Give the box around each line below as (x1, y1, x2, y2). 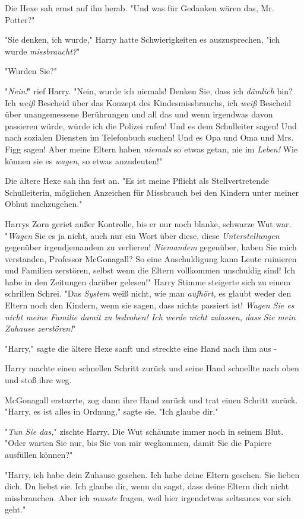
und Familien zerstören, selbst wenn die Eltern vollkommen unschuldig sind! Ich (5, 264, 295, 276)
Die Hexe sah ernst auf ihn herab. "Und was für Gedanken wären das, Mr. (5, 2, 274, 14)
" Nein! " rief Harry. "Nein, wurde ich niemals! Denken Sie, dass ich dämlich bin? (5, 84, 293, 97)
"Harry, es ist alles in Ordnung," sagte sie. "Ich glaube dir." (5, 405, 218, 418)
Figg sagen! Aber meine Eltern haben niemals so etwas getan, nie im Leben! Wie (5, 142, 298, 155)
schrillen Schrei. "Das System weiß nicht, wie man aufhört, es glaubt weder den (5, 287, 292, 300)
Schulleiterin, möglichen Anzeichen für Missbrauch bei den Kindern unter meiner (5, 186, 299, 198)
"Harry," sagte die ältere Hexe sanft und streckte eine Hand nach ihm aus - (5, 342, 277, 354)
